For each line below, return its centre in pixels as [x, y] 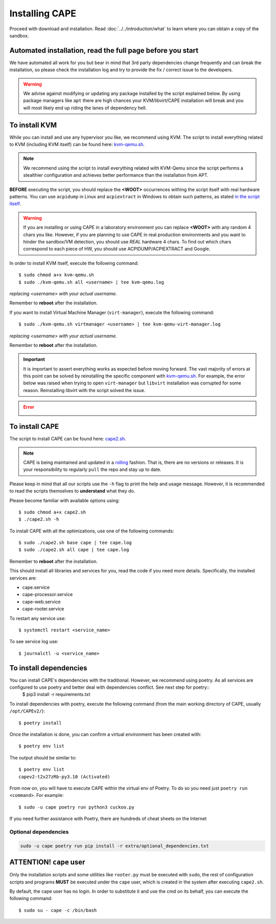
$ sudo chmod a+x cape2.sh [52, 512]
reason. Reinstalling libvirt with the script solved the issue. [84, 390]
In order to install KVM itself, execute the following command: [74, 263]
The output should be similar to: [43, 757]
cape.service [36, 587]
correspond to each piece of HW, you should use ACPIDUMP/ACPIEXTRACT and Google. [117, 249]
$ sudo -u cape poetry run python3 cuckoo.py [77, 807]
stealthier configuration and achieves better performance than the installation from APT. [116, 175]
